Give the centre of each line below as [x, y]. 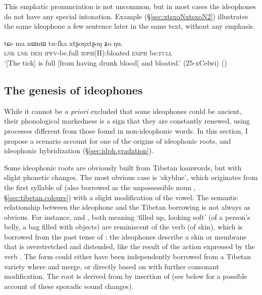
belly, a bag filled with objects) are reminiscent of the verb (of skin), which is [123, 227]
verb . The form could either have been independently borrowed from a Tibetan [128, 256]
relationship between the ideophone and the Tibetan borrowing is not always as [127, 207]
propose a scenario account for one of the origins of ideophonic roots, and [118, 140]
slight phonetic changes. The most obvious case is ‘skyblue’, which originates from [131, 177]
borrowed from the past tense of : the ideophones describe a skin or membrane [125, 236]
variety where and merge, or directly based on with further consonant [112, 266]
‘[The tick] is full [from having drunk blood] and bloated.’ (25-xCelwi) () [116, 62]
